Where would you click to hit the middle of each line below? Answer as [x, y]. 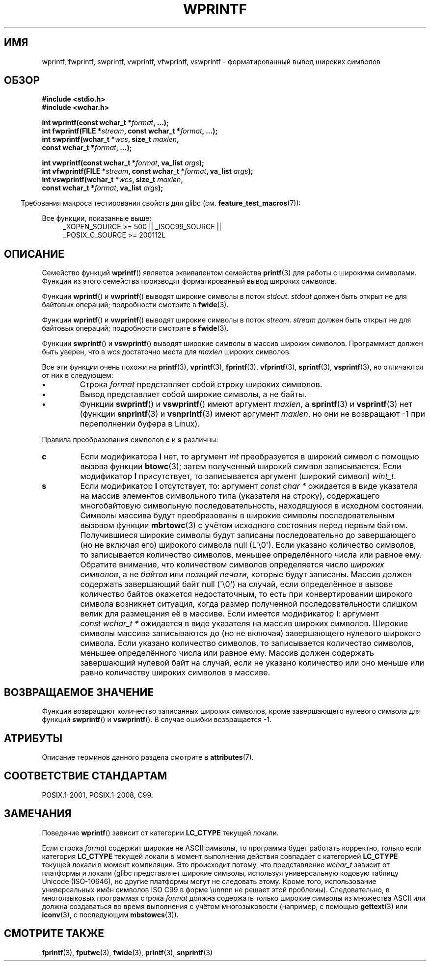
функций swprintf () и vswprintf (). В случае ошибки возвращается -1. [157, 720]
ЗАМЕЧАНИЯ [38, 814]
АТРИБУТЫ [33, 738]
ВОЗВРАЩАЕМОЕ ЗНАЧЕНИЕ [79, 692]
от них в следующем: [78, 375]
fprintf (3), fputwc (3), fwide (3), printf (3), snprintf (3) [127, 952]
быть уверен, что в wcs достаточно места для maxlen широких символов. [166, 352]
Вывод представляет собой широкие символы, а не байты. [193, 394]
